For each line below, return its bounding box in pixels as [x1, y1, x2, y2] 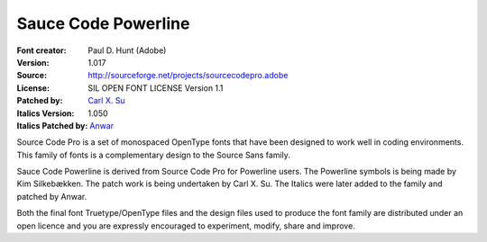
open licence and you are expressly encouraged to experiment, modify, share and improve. [16, 220, 355, 231]
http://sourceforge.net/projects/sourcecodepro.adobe [87, 70, 289, 81]
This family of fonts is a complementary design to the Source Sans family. [16, 149, 290, 160]
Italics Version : [16, 108, 75, 119]
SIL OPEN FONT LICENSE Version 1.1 [87, 82, 224, 94]
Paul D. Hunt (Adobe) [87, 45, 167, 56]
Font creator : [16, 45, 67, 56]
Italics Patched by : [16, 120, 88, 130]
